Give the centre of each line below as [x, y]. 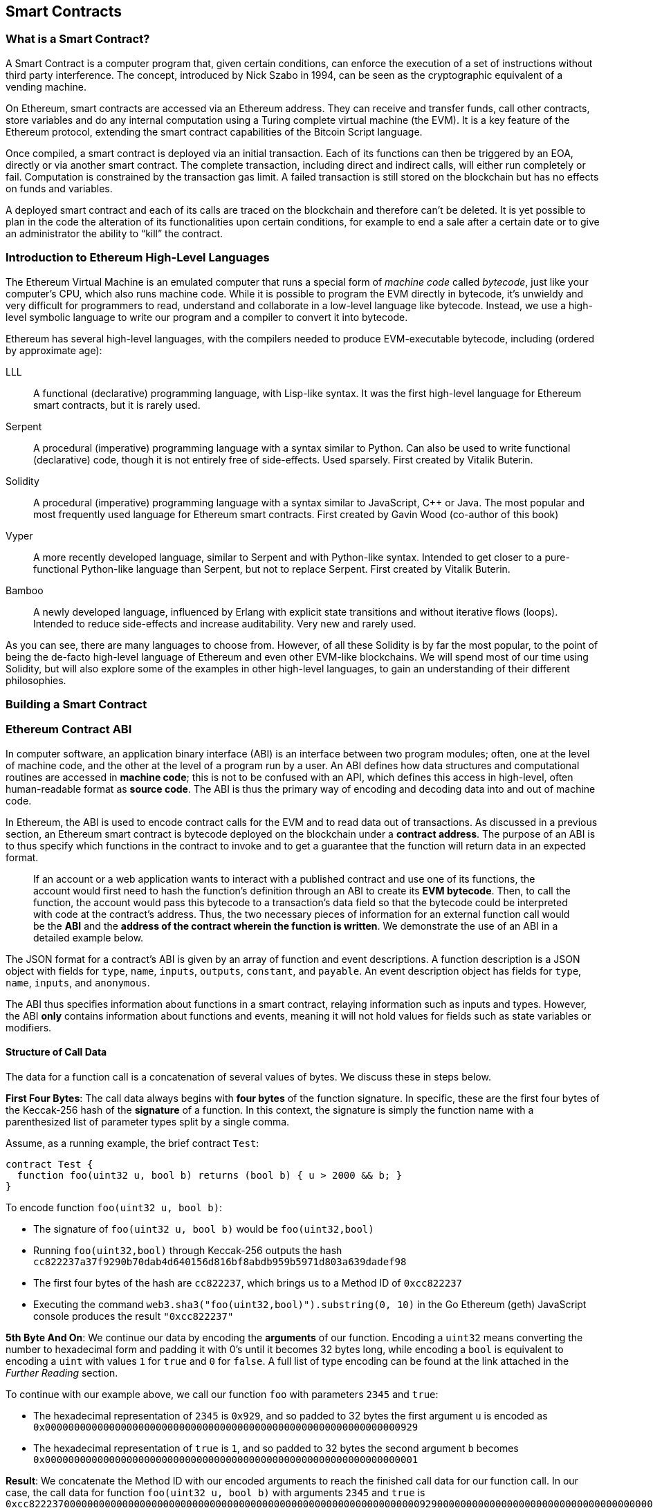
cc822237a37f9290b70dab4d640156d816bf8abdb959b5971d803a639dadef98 [220, 1261]
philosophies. [36, 680]
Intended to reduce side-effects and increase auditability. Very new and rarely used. [225, 623]
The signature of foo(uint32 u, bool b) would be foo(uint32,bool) [204, 1229]
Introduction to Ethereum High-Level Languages [138, 258]
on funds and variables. [59, 188]
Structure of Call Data [56, 1052]
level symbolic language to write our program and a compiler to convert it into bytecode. [207, 317]
